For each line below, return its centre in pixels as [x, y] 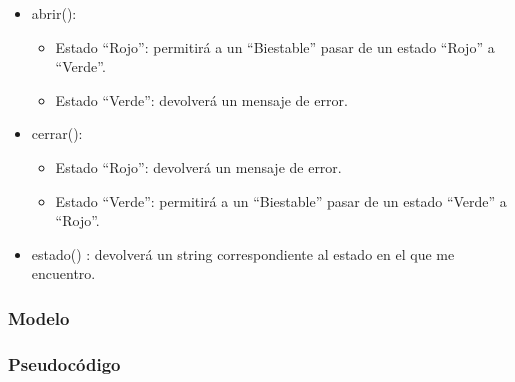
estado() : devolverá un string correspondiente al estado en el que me [243, 253]
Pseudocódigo [64, 363]
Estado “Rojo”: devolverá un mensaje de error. [198, 166]
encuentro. [63, 273]
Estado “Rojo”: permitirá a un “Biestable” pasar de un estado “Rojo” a [275, 46]
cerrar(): [57, 133]
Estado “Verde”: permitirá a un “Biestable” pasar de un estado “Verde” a [281, 200]
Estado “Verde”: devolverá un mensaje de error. [201, 99]
